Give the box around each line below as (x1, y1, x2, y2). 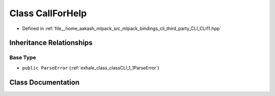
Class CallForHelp (9, 8, 87, 19)
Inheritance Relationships (9, 39, 93, 47)
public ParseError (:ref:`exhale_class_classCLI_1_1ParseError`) (22, 65, 160, 71)
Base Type (9, 54, 36, 61)
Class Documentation (9, 78, 80, 86)
